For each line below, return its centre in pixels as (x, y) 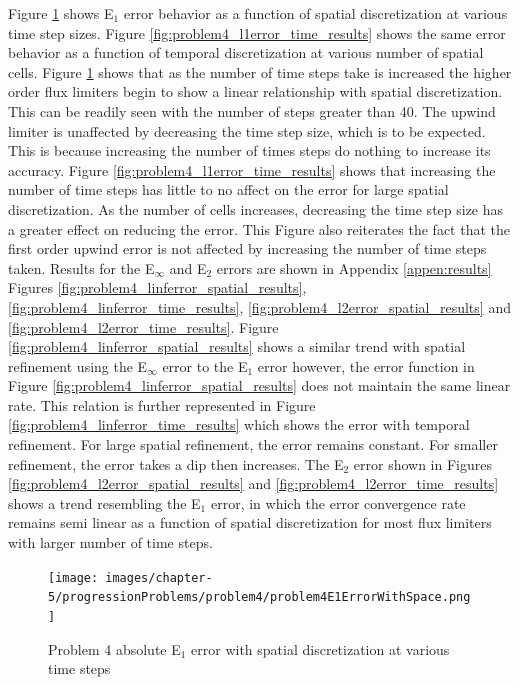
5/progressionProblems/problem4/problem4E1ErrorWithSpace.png (259, 597)
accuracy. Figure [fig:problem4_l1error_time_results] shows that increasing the (252, 169)
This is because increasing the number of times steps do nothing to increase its (249, 150)
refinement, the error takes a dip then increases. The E (176, 463)
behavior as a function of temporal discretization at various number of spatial (246, 52)
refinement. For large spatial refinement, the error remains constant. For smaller (253, 444)
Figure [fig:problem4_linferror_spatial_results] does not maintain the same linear (259, 385)
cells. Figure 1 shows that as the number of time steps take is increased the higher (260, 71)
